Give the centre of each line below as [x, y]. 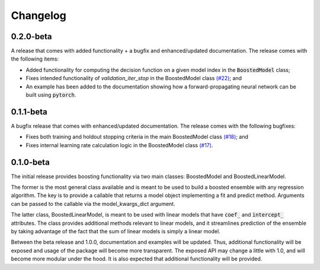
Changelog [39, 15]
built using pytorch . [51, 95]
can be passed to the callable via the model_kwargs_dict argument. [93, 204]
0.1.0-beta [30, 162]
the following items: [35, 59]
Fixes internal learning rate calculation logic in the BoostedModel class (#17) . [119, 145]
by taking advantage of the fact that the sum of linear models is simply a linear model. [116, 231]
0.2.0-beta [31, 36]
